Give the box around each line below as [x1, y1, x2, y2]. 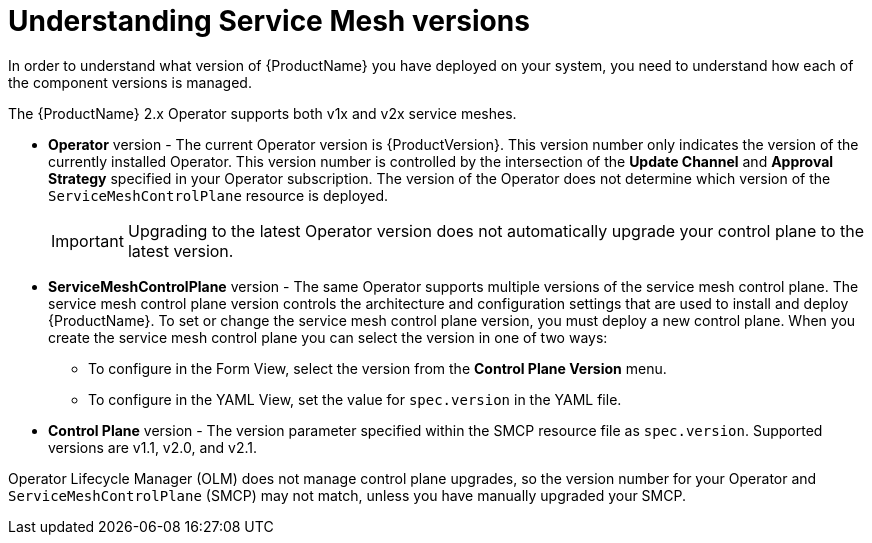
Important [51, 230, 124, 251]
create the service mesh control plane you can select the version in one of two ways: [48, 328, 608, 346]
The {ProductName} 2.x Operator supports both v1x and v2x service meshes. [8, 104, 517, 122]
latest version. [127, 240, 234, 261]
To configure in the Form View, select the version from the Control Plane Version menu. [88, 359, 667, 377]
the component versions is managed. [8, 73, 252, 91]
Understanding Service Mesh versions [8, 4, 530, 38]
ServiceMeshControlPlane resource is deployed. [48, 186, 389, 204]
